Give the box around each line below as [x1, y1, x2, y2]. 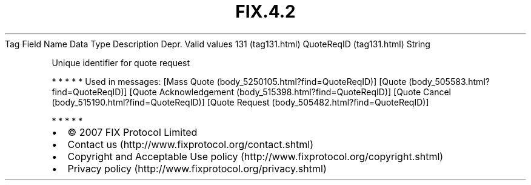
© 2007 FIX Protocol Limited [67, 126, 198, 138]
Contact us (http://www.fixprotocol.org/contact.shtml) [67, 138, 314, 150]
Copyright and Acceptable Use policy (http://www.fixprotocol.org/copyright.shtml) [67, 150, 444, 163]
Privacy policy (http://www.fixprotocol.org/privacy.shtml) [67, 162, 327, 175]
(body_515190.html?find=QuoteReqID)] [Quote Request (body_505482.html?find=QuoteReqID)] [52, 96, 429, 107]
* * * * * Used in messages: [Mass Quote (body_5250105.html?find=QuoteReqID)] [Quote [52, 76, 407, 87]
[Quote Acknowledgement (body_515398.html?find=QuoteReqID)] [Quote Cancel [129, 86, 451, 97]
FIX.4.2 [235, 1, 296, 22]
